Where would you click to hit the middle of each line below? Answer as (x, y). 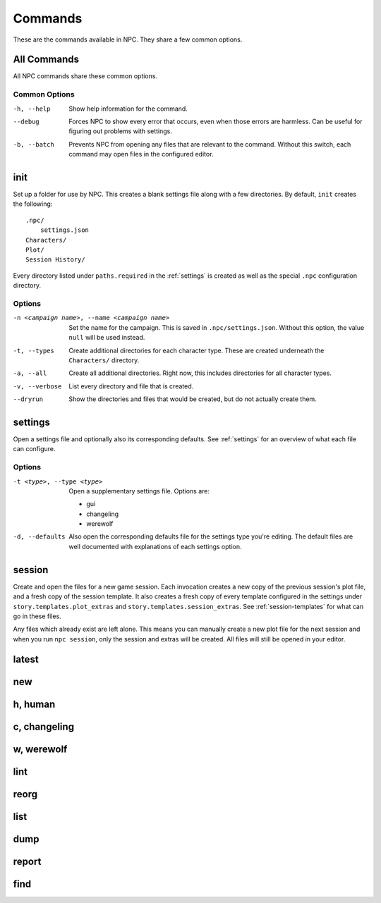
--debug (26, 121)
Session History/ (55, 260)
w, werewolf (40, 749)
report (27, 861)
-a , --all (30, 373)
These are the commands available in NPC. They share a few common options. (128, 39)
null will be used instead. (107, 338)
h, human (34, 704)
